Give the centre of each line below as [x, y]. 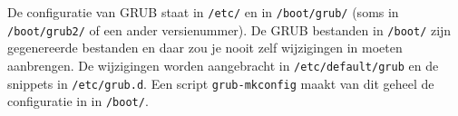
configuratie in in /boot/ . [78, 101]
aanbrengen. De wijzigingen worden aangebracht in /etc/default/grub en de [223, 65]
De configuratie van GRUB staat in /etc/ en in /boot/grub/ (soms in [203, 12]
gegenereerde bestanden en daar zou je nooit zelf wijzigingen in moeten [205, 48]
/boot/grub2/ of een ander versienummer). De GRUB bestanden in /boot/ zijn [229, 29]
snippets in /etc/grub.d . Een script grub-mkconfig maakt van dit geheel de [221, 83]
